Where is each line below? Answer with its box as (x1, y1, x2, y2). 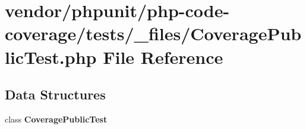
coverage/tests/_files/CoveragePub (5, 21, 302, 46)
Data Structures (5, 85, 106, 104)
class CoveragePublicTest (5, 112, 108, 125)
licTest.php (5, 44, 97, 69)
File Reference (103, 44, 223, 69)
